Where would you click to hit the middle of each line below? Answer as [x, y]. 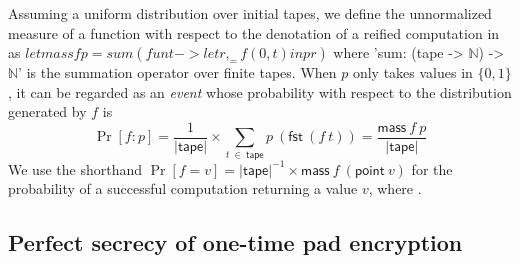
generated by [47, 111]
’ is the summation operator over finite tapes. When [177, 72]
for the [432, 168]
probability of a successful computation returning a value [183, 188]
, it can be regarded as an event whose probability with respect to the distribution [260, 91]
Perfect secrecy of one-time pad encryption [235, 242]
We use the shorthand [75, 168]
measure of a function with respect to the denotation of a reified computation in [254, 32]
